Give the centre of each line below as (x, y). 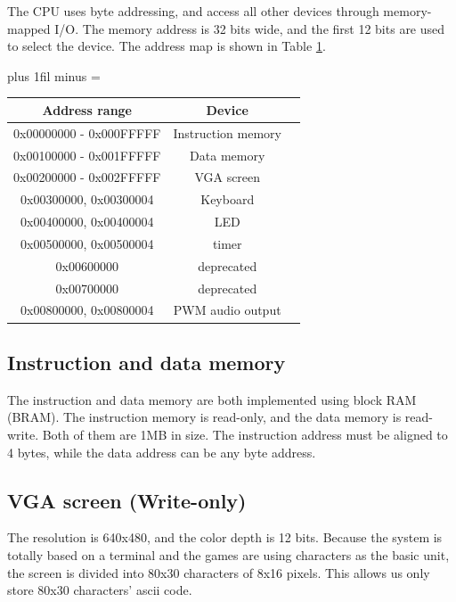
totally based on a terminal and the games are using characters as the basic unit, (228, 554)
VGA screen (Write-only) (127, 500)
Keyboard (228, 199)
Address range (87, 109)
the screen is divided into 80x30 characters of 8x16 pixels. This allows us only (219, 572)
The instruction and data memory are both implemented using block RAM (212, 399)
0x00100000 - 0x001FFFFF (87, 155)
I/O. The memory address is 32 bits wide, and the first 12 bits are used (250, 28)
